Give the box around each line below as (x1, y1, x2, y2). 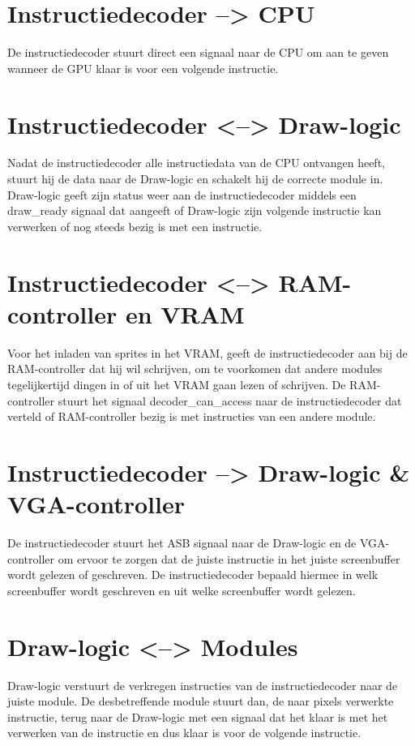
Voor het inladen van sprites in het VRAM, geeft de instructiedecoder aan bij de (7, 344, 408, 361)
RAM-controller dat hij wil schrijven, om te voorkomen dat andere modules (7, 360, 383, 377)
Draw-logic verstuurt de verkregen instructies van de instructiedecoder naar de (7, 676, 398, 693)
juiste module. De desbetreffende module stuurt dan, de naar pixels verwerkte (7, 692, 394, 710)
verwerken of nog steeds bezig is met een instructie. (7, 217, 263, 234)
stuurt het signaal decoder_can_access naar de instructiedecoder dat (58, 392, 402, 409)
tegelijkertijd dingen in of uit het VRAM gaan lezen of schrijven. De (7, 375, 346, 392)
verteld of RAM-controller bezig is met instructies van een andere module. (7, 408, 376, 425)
